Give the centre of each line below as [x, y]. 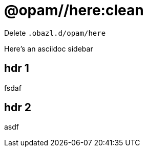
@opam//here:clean [74, 10]
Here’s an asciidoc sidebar [49, 48]
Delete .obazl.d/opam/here [55, 33]
